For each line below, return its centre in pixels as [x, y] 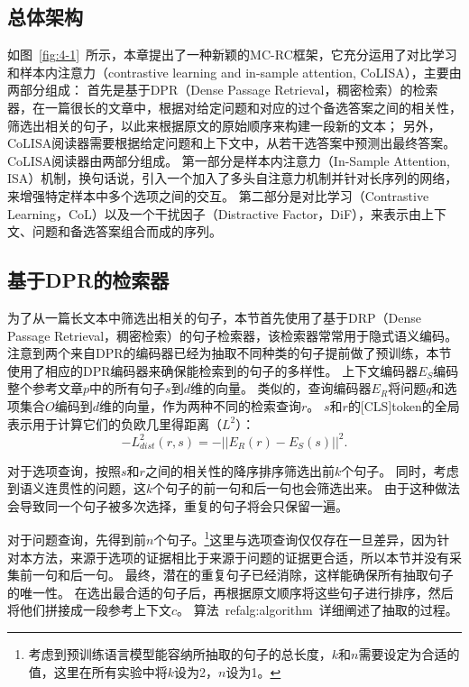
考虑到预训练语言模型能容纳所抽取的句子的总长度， [180, 654]
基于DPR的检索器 [88, 280]
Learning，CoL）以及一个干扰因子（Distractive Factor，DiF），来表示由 [215, 213]
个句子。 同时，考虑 [400, 470]
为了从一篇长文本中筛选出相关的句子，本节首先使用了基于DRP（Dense [214, 317]
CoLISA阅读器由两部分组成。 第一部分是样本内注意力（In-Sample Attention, [229, 160]
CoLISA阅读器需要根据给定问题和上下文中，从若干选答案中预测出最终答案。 [232, 143]
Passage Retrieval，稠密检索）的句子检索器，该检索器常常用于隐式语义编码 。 [233, 335]
